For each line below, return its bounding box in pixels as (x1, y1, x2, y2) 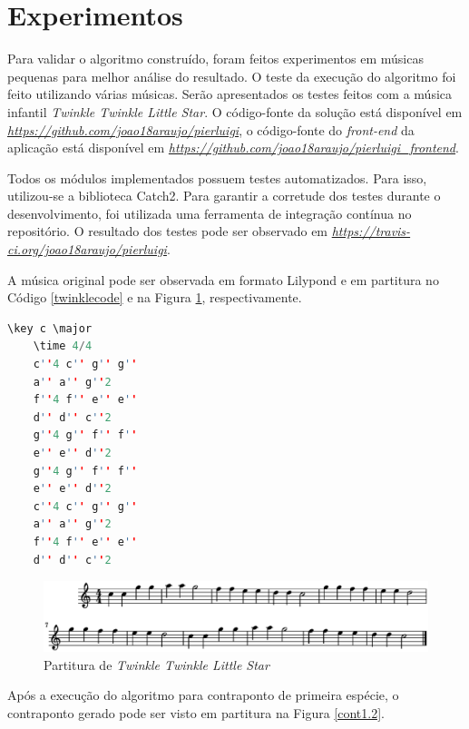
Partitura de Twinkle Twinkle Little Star (44, 655, 269, 674)
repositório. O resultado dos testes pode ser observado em (7, 222, 328, 241)
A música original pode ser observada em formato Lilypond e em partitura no (7, 270, 439, 289)
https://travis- (331, 222, 411, 241)
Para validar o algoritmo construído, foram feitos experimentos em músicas (7, 49, 424, 68)
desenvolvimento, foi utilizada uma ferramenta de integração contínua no (7, 203, 412, 222)
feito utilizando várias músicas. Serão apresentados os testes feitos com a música (7, 84, 453, 103)
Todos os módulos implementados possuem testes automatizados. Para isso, (7, 168, 427, 187)
